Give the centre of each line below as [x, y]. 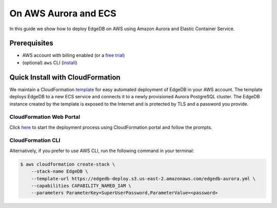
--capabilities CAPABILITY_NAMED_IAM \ [81, 185]
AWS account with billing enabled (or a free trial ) [74, 55]
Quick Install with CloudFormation [65, 77]
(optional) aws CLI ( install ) [50, 63]
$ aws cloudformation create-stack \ [68, 164]
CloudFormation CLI [35, 140]
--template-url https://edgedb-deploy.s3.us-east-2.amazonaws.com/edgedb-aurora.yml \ [143, 179]
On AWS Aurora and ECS [63, 13]
